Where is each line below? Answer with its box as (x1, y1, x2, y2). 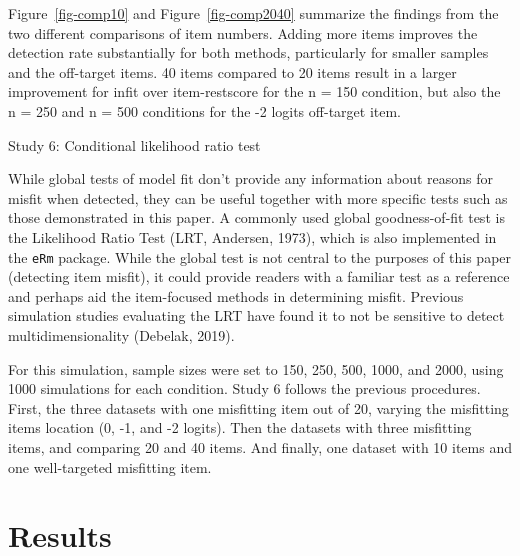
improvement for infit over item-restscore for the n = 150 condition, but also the (8, 81, 501, 102)
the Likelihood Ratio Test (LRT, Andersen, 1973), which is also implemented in (8, 226, 497, 247)
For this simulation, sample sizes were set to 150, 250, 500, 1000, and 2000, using (8, 358, 504, 379)
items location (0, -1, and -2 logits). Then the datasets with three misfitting (8, 417, 472, 438)
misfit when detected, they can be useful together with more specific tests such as (8, 187, 508, 208)
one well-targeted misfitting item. (8, 456, 212, 477)
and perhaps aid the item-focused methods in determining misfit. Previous (8, 285, 464, 306)
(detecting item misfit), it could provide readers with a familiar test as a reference (8, 266, 510, 287)
